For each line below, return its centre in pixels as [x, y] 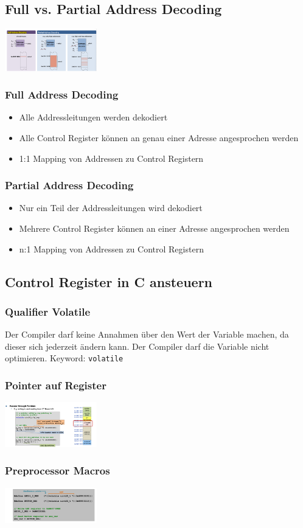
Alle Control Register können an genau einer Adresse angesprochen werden [159, 137]
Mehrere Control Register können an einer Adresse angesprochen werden [154, 228]
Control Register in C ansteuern [109, 281]
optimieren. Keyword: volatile [64, 358]
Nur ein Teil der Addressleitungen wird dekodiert [111, 208]
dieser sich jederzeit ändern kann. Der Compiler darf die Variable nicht [137, 346]
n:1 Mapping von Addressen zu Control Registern [111, 248]
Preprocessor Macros [57, 471]
